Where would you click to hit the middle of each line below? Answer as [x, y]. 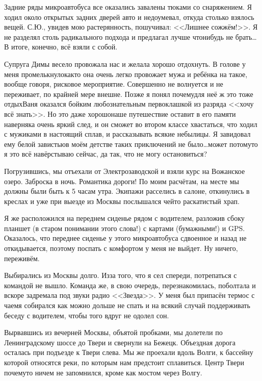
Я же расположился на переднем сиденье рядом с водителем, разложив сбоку [124, 218]
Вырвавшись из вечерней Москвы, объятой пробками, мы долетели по [113, 332]
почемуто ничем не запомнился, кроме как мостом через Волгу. [103, 372]
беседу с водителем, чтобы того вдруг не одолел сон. [87, 315]
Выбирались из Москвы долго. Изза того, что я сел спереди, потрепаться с [121, 275]
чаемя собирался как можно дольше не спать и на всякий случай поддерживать [127, 305]
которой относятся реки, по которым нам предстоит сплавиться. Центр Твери [124, 362]
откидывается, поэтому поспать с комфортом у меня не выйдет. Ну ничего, [121, 248]
